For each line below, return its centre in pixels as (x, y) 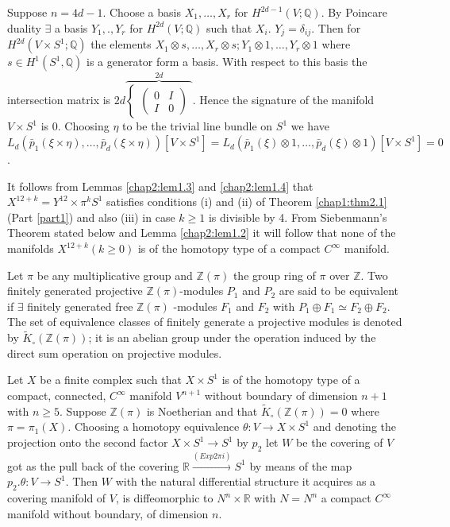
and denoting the (355, 426)
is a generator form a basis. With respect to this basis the (227, 62)
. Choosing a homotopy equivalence (154, 426)
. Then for (336, 27)
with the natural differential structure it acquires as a (246, 481)
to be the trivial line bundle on (198, 126)
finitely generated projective (75, 291)
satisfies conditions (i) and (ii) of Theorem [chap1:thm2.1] (247, 201)
